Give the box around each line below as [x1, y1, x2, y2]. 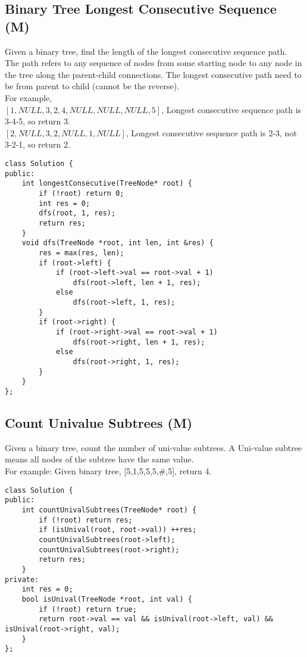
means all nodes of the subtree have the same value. [5, 453, 194, 465]
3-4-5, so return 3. [5, 115, 70, 127]
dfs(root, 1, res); [39, 209, 116, 218]
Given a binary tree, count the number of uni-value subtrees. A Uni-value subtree [5, 441, 302, 453]
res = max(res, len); [39, 248, 124, 257]
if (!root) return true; [39, 605, 137, 614]
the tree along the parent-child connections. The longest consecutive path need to [5, 68, 302, 80]
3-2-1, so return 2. [5, 138, 70, 151]
